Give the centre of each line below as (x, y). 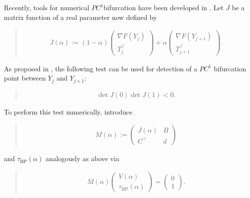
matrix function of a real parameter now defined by (80, 17)
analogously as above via (82, 158)
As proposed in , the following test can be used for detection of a (101, 68)
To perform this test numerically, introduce (68, 111)
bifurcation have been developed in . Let (163, 7)
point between (25, 78)
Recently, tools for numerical (47, 7)
